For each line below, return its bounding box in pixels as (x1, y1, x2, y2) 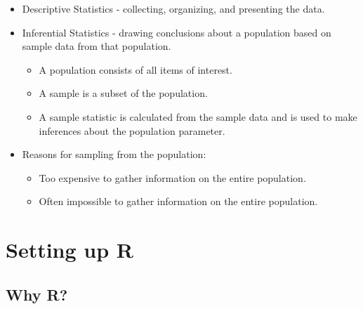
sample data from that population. (22, 39, 171, 53)
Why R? (6, 283, 68, 305)
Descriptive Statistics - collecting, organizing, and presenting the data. (22, 1, 325, 15)
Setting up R (6, 235, 134, 264)
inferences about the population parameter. (39, 123, 225, 138)
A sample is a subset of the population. (39, 86, 208, 100)
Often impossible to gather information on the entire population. (39, 194, 318, 209)
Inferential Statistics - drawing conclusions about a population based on (22, 25, 331, 39)
